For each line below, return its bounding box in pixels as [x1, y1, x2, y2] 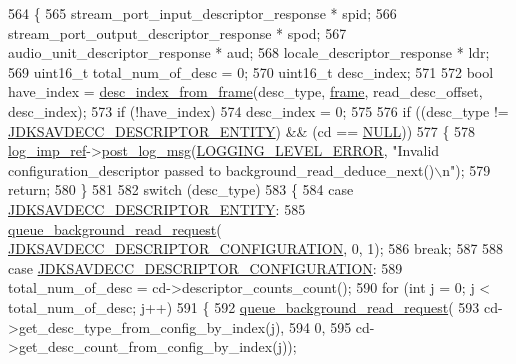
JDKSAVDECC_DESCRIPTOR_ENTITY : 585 [8, 198, 306, 219]
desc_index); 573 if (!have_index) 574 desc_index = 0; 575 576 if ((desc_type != [8, 100, 509, 121]
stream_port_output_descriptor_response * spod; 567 [8, 22, 347, 43]
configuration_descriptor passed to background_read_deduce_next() [8, 159, 435, 180]
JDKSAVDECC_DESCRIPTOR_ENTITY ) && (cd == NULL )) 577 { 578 [8, 120, 476, 141]
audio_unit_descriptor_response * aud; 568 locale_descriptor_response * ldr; [8, 42, 490, 63]
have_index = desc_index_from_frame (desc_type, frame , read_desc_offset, [8, 81, 483, 102]
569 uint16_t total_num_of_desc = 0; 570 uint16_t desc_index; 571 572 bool [8, 61, 494, 82]
